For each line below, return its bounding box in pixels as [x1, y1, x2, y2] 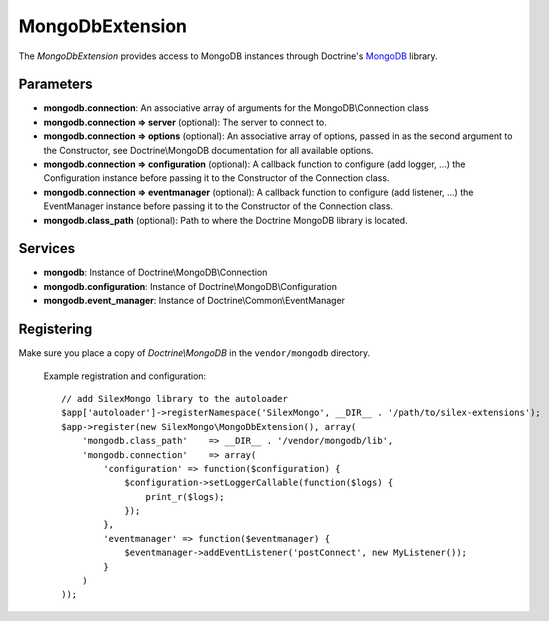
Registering [18, 321, 93, 338]
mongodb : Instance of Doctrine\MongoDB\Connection [43, 266, 268, 279]
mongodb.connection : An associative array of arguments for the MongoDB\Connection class [43, 102, 429, 114]
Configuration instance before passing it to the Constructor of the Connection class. [43, 172, 390, 184]
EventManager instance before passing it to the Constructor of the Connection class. [43, 200, 394, 212]
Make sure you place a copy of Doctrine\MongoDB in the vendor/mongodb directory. [18, 347, 371, 359]
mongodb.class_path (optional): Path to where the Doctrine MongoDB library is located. [43, 214, 409, 226]
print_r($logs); [145, 491, 225, 502]
